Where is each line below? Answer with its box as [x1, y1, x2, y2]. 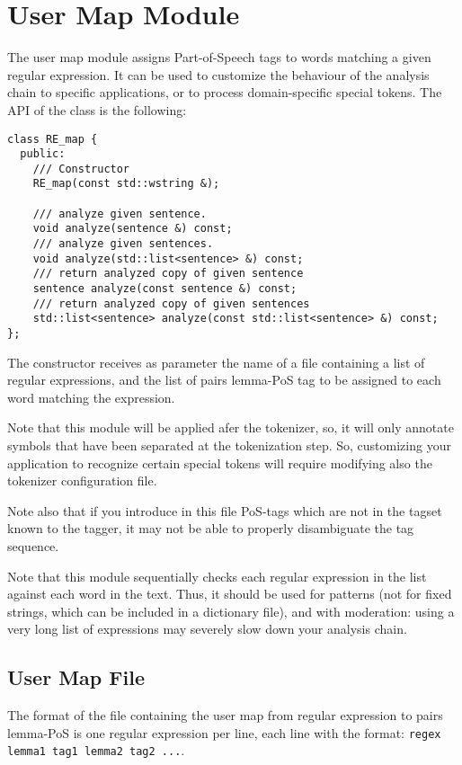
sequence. [7, 537, 59, 556]
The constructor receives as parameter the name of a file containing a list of [7, 352, 425, 371]
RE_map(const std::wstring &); [32, 177, 220, 191]
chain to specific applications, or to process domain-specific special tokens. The [7, 83, 442, 102]
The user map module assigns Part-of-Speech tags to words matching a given [7, 48, 431, 67]
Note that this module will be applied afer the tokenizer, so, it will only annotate [7, 418, 454, 437]
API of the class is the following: [7, 100, 187, 119]
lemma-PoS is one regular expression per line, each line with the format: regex [7, 723, 441, 742]
